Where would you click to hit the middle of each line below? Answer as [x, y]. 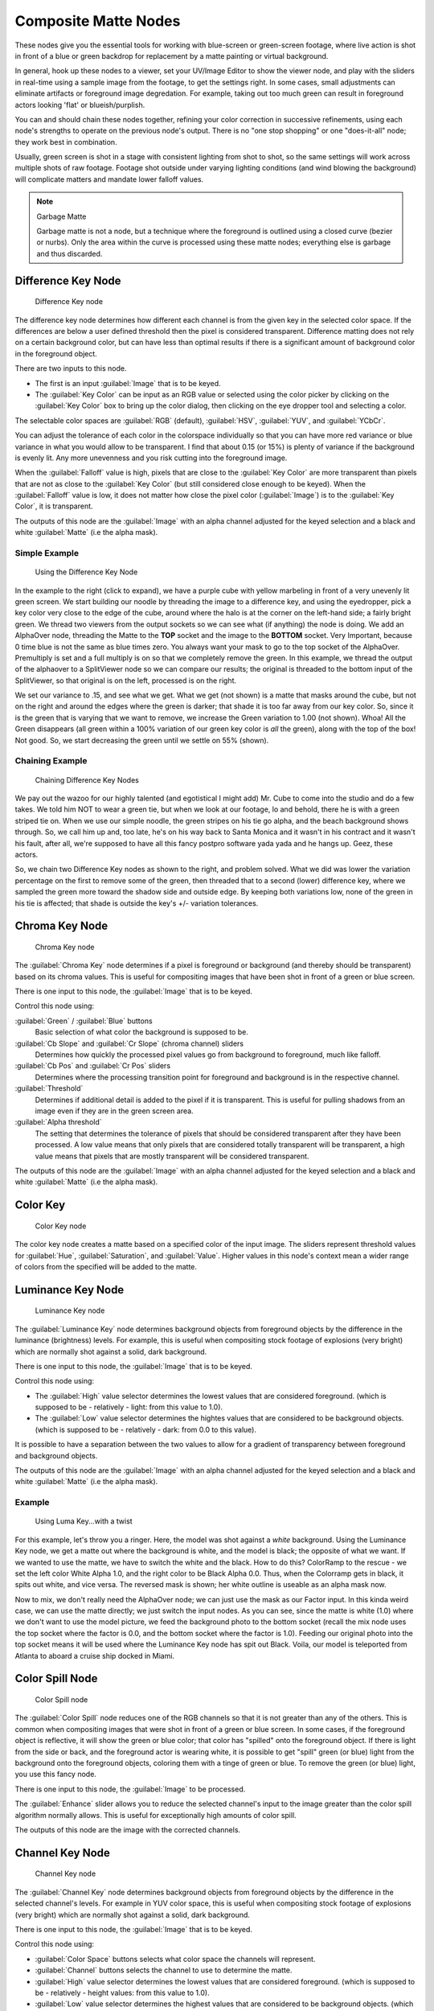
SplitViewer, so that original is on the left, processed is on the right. [126, 681]
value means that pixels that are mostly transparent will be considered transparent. [172, 1156]
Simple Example [47, 553]
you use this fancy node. [55, 1775]
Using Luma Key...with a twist [84, 1521]
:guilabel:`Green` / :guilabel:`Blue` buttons [84, 1021]
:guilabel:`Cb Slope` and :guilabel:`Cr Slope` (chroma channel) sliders [129, 1043]
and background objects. [56, 1455]
